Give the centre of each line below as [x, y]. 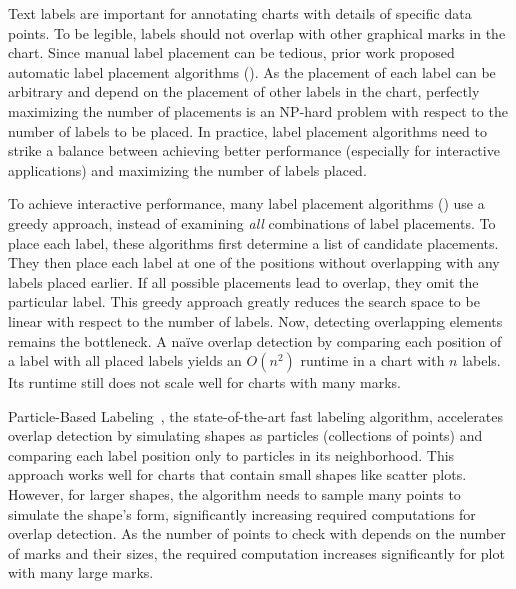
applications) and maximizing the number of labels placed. [187, 169]
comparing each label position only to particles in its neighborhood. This [231, 454]
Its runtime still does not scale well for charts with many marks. [204, 382]
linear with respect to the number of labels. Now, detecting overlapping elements [255, 320]
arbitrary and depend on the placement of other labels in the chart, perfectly [244, 91]
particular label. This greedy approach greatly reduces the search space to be [244, 301]
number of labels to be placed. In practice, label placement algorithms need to [247, 130]
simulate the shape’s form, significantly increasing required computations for [242, 513]
